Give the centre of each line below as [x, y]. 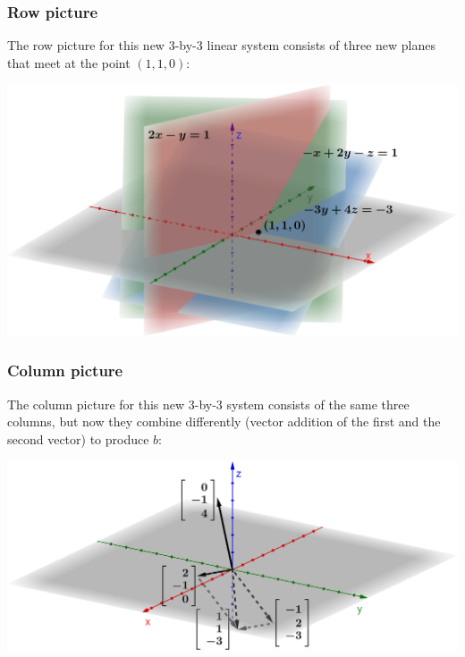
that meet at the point [69, 62]
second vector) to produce [78, 438]
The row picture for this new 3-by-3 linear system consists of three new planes [222, 45]
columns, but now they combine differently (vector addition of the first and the [224, 421]
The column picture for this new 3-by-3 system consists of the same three [208, 404]
